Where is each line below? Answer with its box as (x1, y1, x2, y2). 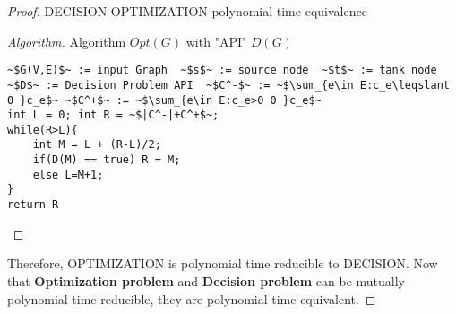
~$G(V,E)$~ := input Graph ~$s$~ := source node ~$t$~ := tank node (7, 64, 437, 77)
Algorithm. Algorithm (7, 31, 126, 50)
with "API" (185, 31, 247, 50)
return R (7, 198, 59, 212)
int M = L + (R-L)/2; (32, 138, 161, 152)
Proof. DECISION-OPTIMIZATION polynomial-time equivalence (7, 2, 367, 20)
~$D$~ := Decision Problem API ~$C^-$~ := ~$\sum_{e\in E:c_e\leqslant (7, 78, 450, 92)
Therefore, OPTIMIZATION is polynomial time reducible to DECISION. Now (7, 254, 438, 273)
